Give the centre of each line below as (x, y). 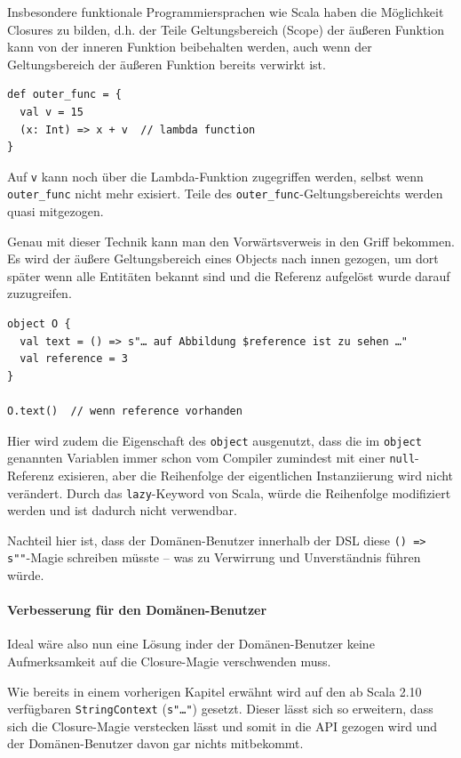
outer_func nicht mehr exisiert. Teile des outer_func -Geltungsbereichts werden (225, 194)
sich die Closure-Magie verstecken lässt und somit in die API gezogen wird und (223, 726)
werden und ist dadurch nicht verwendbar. (122, 510)
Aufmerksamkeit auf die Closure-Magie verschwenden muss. (169, 661)
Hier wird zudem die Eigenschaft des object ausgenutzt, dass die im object (215, 440)
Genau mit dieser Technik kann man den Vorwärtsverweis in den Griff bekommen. (231, 241)
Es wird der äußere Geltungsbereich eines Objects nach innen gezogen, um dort (223, 258)
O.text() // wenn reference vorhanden (125, 411)
